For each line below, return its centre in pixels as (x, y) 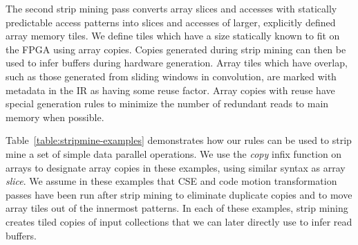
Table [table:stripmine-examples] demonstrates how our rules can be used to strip (179, 140)
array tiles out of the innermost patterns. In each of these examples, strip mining (177, 208)
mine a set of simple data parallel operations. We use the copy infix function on (174, 153)
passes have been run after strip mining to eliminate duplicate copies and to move (179, 194)
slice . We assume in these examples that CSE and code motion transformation (171, 181)
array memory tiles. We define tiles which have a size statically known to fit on (173, 36)
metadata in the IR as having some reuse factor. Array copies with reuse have (170, 90)
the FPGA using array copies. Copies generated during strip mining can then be (176, 49)
